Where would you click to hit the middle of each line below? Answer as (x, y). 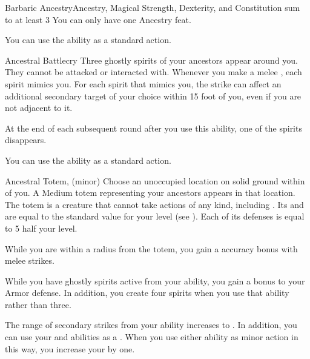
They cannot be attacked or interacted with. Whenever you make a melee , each (153, 72)
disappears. (26, 140)
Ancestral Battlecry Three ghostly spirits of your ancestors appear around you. (151, 60)
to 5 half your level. (41, 228)
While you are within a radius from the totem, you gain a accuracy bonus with (151, 248)
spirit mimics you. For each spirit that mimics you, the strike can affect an (143, 83)
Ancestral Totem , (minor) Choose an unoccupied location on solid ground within (155, 180)
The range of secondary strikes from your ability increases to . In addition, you (151, 325)
